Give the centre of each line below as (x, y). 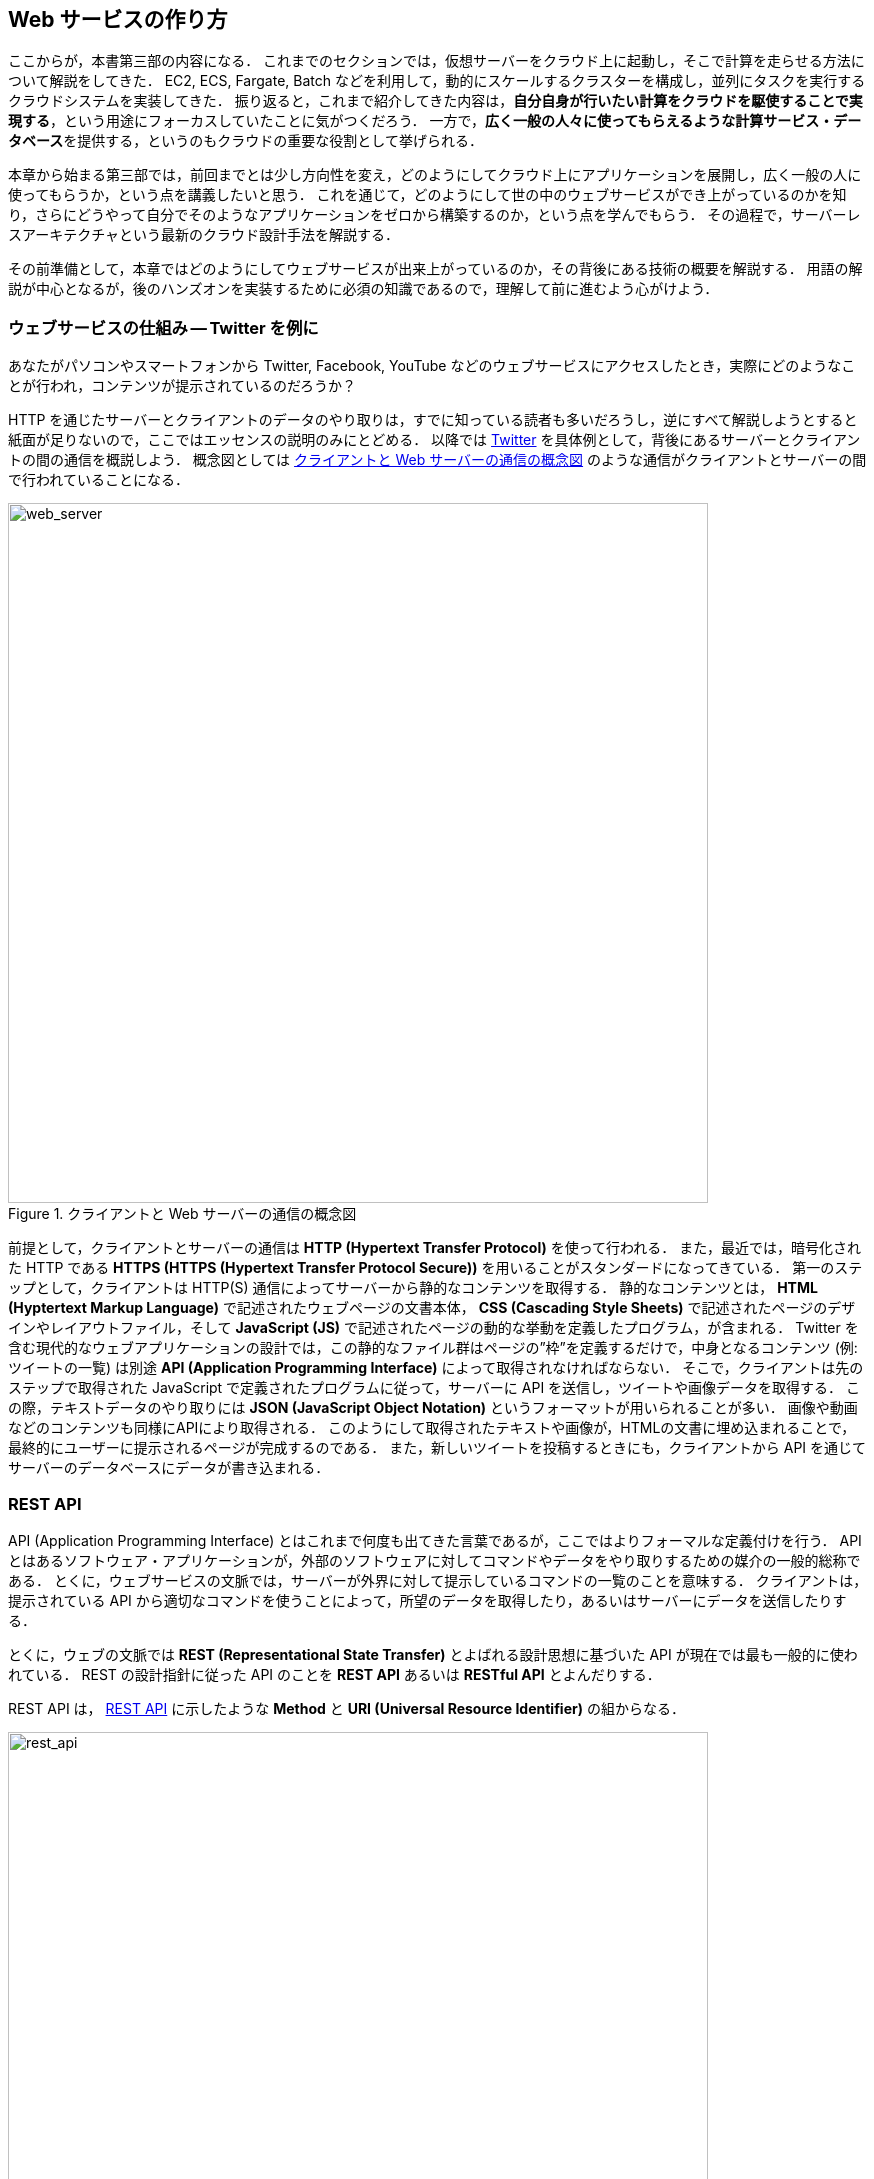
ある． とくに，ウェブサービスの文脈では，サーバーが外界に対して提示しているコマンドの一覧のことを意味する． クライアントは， (438, 1580)
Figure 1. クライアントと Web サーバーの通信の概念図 (182, 1214)
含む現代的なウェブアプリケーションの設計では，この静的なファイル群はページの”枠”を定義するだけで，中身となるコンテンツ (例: (433, 1348)
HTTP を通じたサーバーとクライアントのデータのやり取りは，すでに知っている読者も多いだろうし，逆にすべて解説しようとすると (433, 420)
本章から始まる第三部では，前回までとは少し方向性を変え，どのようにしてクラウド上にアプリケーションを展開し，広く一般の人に (435, 175)
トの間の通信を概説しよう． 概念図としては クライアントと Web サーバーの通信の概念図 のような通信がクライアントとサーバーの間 (437, 460)
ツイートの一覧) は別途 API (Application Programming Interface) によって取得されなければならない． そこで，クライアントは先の (436, 1368)
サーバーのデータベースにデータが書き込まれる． (169, 1468)
